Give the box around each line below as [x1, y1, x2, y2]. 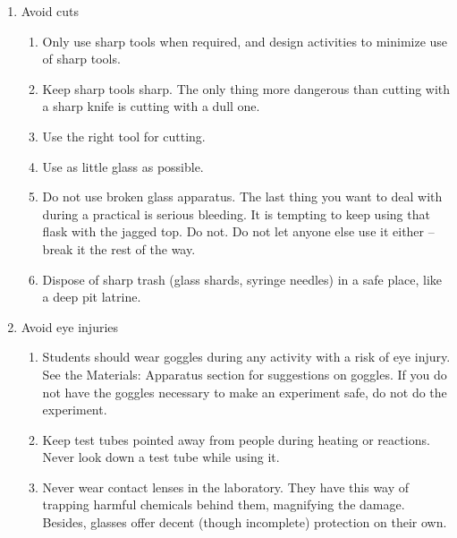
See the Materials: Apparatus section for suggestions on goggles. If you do [42, 364, 447, 383]
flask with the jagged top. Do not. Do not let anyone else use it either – [42, 222, 435, 241]
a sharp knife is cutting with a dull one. [42, 97, 260, 115]
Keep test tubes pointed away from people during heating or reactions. [42, 430, 430, 448]
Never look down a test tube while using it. [42, 448, 280, 466]
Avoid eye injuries [21, 317, 119, 336]
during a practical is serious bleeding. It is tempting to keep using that [42, 204, 430, 223]
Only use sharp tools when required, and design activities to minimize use [42, 31, 448, 50]
